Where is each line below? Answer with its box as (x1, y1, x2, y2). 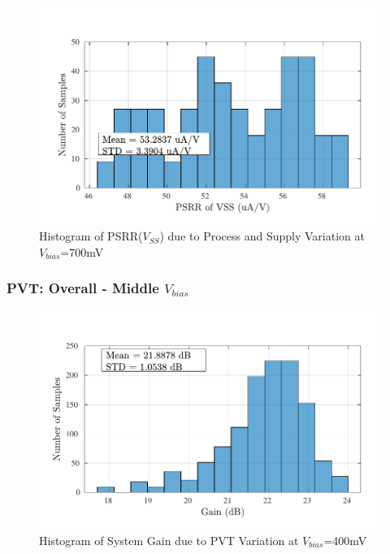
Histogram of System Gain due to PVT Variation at (39, 531, 299, 548)
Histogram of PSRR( (39, 227, 143, 245)
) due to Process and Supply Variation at (159, 227, 365, 245)
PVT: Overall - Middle (6, 278, 159, 298)
